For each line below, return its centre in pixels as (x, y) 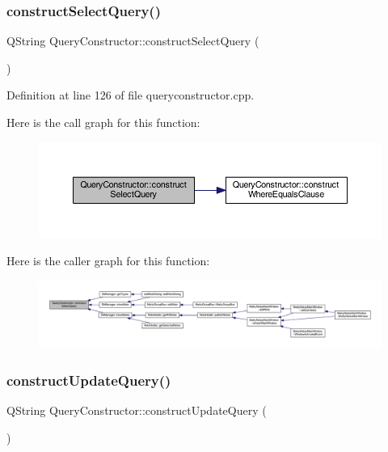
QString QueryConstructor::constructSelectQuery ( (133, 41)
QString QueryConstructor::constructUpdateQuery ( (137, 410)
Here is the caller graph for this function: (108, 261)
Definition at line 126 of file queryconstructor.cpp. (131, 95)
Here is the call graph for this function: (103, 122)
